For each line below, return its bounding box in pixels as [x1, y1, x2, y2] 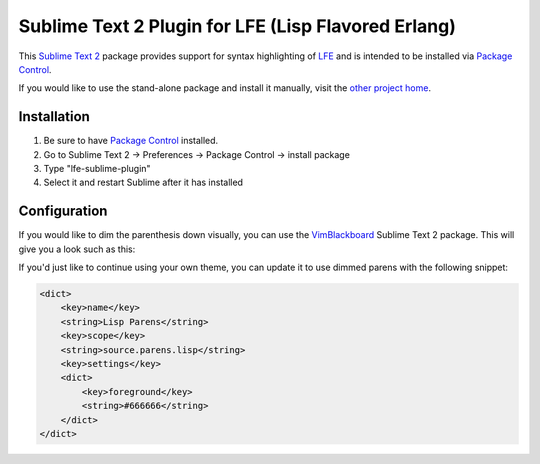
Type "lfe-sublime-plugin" [43, 163, 151, 175]
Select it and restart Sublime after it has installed [43, 176, 244, 189]
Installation [18, 108, 90, 125]
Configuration [18, 203, 108, 220]
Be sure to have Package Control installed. [43, 135, 219, 147]
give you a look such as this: [18, 243, 136, 255]
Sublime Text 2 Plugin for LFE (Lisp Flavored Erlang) [18, 15, 457, 37]
